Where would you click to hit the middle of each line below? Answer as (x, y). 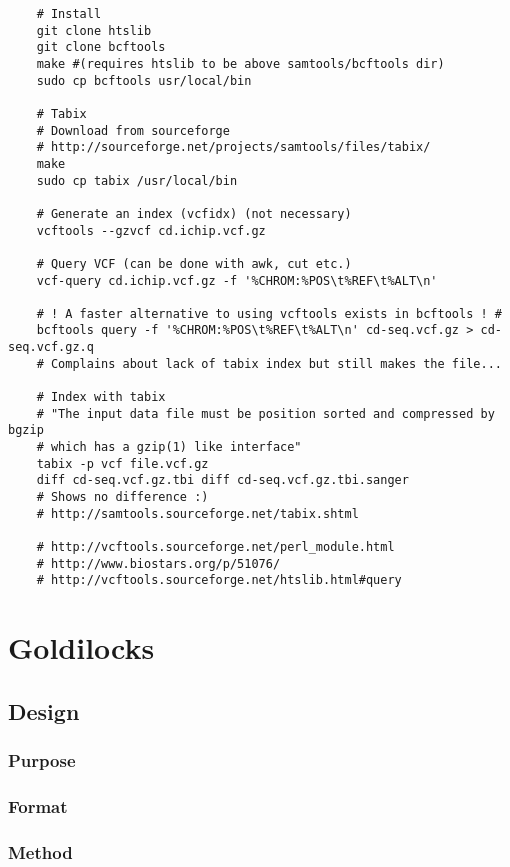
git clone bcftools (101, 47)
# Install (69, 14)
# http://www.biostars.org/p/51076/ (158, 563)
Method (40, 851)
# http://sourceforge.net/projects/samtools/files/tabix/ (233, 147)
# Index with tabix (101, 397)
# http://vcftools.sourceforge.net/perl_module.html (215, 547)
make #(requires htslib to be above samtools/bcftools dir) (240, 63)
